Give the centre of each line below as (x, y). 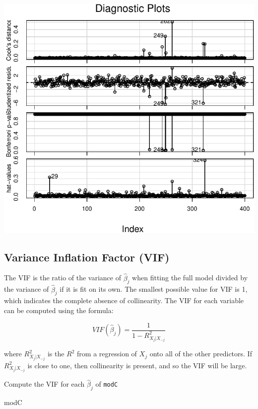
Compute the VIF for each (44, 384)
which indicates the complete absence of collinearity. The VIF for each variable (124, 300)
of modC (107, 384)
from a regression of (107, 354)
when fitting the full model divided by (190, 278)
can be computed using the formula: (59, 310)
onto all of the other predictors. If (201, 354)
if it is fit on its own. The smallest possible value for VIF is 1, (154, 289)
